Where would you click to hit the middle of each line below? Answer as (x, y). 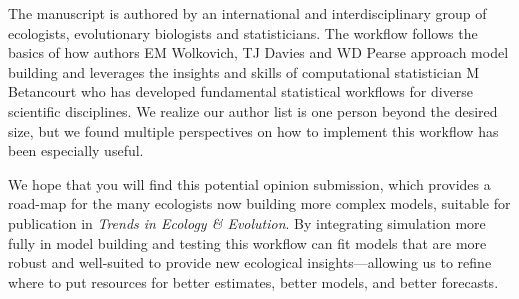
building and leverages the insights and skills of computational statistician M (244, 71)
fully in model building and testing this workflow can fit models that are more (247, 242)
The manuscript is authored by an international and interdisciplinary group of (247, 13)
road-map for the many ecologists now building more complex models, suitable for (259, 203)
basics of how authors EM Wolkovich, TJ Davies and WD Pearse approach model (258, 52)
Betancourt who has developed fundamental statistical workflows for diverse (241, 91)
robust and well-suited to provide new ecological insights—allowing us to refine (250, 262)
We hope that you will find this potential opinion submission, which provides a (249, 183)
